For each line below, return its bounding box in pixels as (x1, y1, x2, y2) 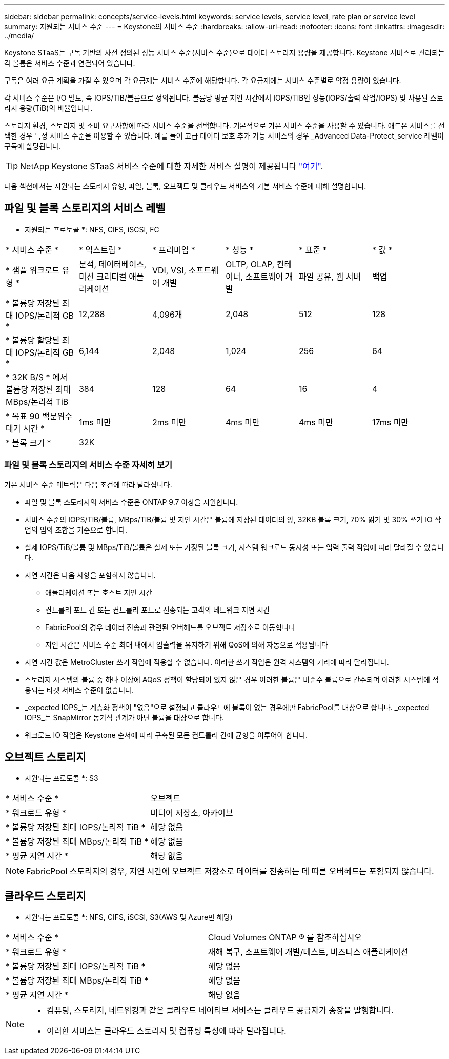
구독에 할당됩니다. (4, 142, 62, 150)
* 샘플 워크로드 (6, 265, 60, 276)
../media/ (4, 31, 34, 40)
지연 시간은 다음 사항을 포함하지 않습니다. (25, 570, 156, 579)
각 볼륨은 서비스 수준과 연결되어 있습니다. (4, 58, 135, 67)
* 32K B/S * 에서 (6, 371, 68, 382)
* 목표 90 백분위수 (6, 410, 72, 421)
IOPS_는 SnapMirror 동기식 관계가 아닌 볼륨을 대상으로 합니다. (25, 713, 224, 722)
